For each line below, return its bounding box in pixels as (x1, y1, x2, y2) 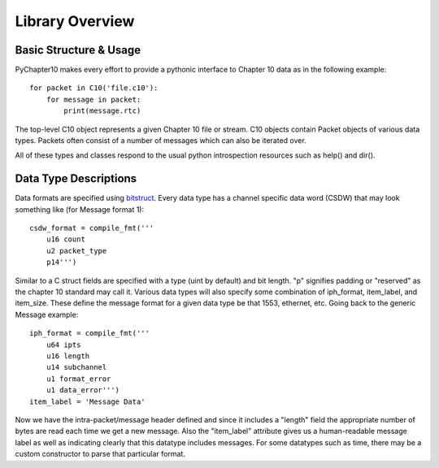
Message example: (15, 310, 79, 319)
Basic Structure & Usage (15, 43, 141, 57)
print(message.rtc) (63, 106, 141, 115)
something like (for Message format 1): (15, 204, 145, 214)
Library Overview (15, 12, 135, 30)
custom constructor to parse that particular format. (15, 449, 186, 459)
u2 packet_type (46, 246, 107, 255)
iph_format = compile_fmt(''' (29, 329, 150, 338)
